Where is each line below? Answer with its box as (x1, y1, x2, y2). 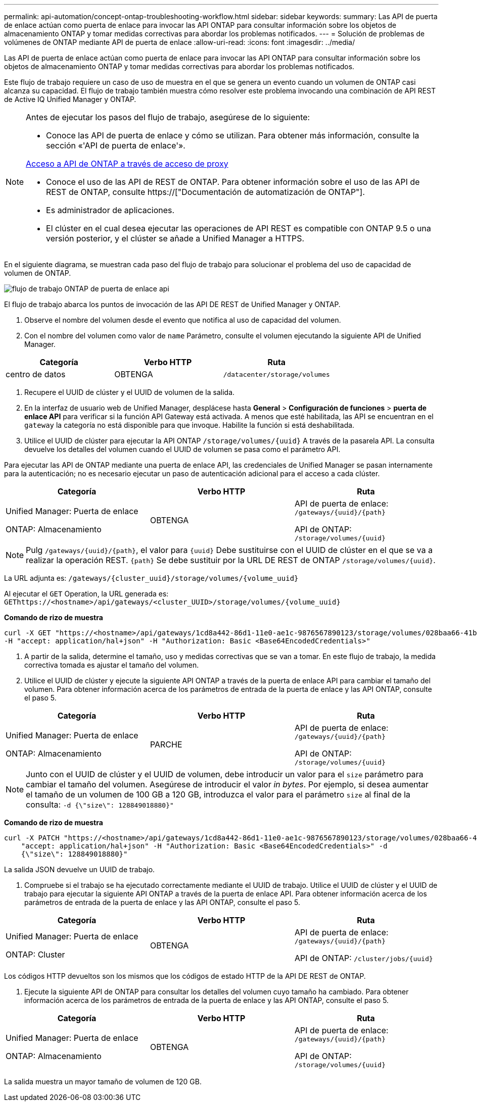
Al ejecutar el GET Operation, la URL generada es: (4, 589, 169, 598)
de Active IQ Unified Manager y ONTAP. (4, 95, 136, 104)
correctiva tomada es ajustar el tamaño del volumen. (24, 661, 199, 669)
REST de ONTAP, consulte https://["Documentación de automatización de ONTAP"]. (46, 187, 365, 197)
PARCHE (150, 739, 182, 749)
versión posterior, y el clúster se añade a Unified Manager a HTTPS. (46, 233, 305, 243)
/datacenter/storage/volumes (223, 370, 330, 378)
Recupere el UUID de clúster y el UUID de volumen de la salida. (24, 388, 235, 396)
